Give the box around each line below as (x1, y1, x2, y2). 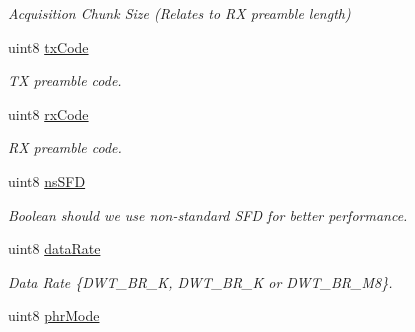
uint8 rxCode (8, 103, 89, 124)
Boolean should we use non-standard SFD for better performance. (8, 204, 408, 225)
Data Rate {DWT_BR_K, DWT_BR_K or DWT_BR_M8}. (8, 271, 393, 292)
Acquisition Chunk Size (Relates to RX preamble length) (8, 3, 351, 23)
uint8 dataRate (8, 238, 101, 259)
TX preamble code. (8, 70, 122, 91)
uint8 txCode (8, 36, 89, 57)
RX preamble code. (8, 137, 122, 158)
